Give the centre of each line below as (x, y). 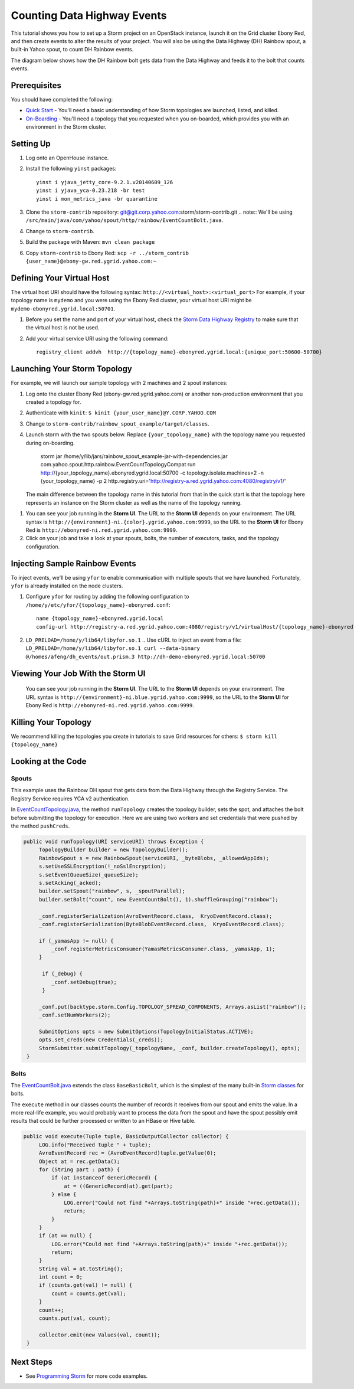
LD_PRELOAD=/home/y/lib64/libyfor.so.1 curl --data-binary (113, 648)
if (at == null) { (65, 1236)
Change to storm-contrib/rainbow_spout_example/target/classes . (117, 424)
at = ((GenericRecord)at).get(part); (119, 1186)
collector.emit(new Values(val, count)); (99, 1335)
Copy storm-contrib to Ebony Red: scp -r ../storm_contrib (107, 253)
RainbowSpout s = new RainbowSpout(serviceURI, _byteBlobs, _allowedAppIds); (154, 858)
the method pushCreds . (40, 826)
